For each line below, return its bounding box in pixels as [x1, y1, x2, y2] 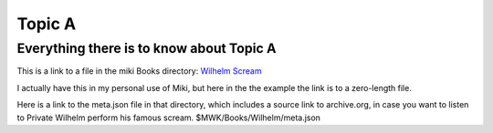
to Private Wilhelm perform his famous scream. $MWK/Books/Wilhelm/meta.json [16, 112, 321, 123]
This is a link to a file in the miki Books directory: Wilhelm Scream [16, 66, 262, 77]
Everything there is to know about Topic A [16, 40, 277, 56]
